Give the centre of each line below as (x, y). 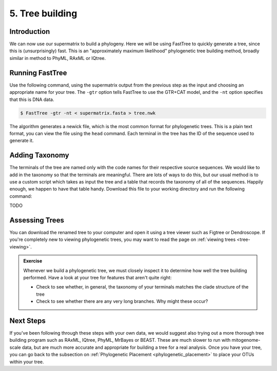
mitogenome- (246, 340)
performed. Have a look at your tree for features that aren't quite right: (97, 277)
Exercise (33, 261)
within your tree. (27, 362)
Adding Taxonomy (39, 156)
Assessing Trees (37, 220)
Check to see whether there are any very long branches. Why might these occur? (122, 301)
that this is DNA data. (32, 99)
